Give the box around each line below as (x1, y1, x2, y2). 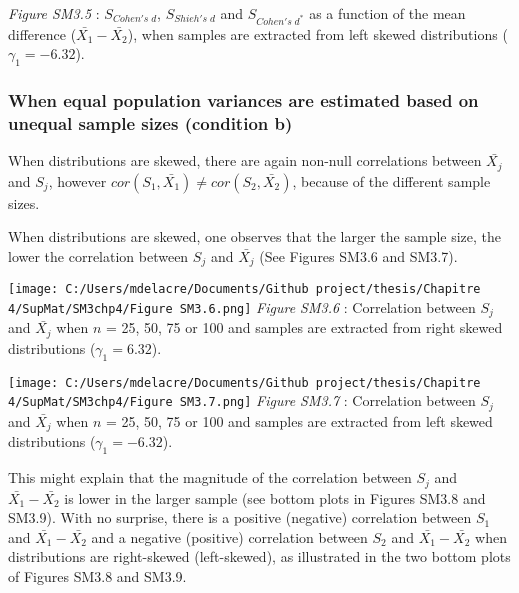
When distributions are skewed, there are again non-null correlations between (8, 150, 482, 171)
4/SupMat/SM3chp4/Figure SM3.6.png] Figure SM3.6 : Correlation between (8, 297, 476, 318)
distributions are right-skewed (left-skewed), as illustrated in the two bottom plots (8, 546, 511, 567)
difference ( (8, 23, 77, 44)
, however (48, 170, 107, 191)
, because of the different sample (292, 170, 491, 191)
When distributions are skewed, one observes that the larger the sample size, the (8, 226, 502, 247)
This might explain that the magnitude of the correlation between (8, 467, 412, 488)
